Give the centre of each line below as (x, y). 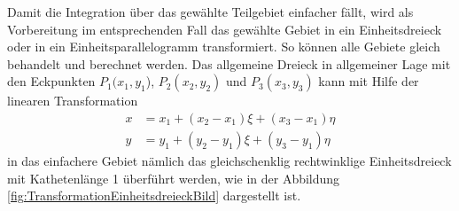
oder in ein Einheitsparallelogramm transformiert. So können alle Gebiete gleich (224, 47)
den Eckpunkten (51, 81)
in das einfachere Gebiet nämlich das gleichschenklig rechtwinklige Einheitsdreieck (229, 161)
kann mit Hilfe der (369, 81)
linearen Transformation (73, 101)
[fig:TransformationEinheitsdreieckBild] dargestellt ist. (154, 195)
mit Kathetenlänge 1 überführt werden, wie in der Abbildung (174, 178)
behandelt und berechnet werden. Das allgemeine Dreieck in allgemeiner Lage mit (229, 63)
